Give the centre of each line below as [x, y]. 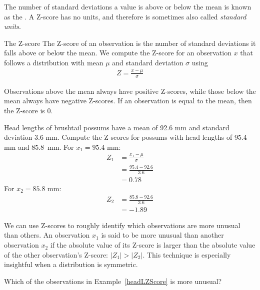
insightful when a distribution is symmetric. [71, 264]
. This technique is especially [187, 254]
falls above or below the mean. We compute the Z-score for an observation [118, 53]
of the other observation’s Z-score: [56, 254]
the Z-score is [24, 110]
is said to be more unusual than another [162, 235]
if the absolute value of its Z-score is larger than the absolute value [153, 245]
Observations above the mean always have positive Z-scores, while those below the [130, 91]
